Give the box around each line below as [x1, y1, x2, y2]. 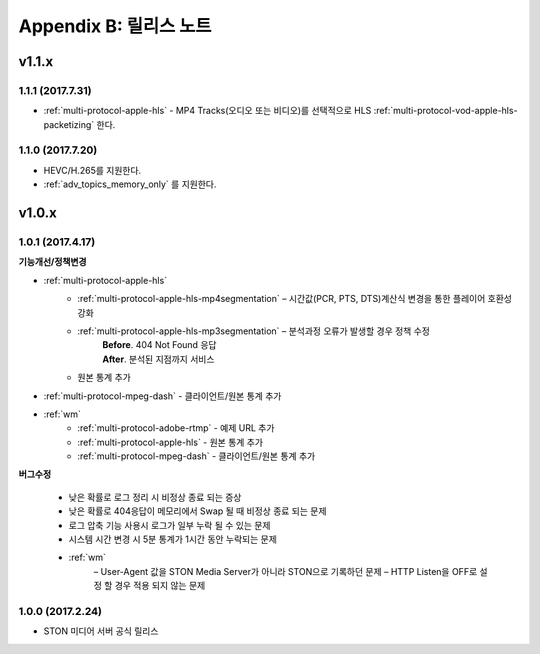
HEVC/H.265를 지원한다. [43, 164, 142, 176]
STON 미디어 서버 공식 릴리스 [43, 625, 159, 637]
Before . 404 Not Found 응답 [102, 339, 217, 351]
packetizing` [43, 118, 95, 130]
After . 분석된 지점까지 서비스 [102, 353, 215, 365]
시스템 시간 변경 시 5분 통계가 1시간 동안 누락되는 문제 [68, 533, 277, 545]
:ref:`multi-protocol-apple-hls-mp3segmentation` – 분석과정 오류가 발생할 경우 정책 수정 [77, 325, 430, 337]
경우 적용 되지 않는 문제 [114, 580, 206, 592]
